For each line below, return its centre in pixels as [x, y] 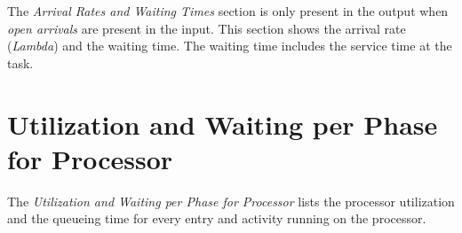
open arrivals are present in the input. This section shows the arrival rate [207, 28]
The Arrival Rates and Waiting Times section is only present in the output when [228, 11]
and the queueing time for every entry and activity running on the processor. [217, 218]
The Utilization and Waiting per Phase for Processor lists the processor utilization [231, 201]
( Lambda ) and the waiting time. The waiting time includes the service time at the [230, 46]
